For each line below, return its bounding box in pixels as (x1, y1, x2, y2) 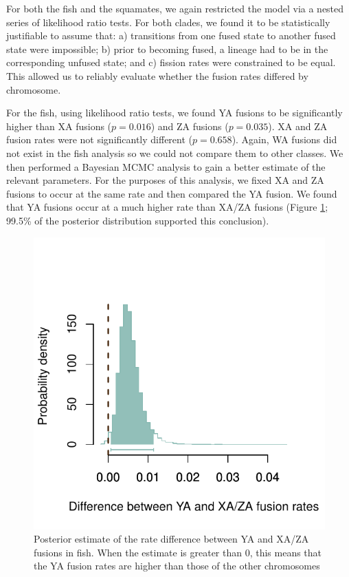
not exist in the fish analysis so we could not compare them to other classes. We (6, 145, 344, 160)
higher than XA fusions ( (6, 118, 112, 133)
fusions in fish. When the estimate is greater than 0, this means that (34, 545, 322, 559)
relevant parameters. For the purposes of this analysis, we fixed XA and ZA (6, 173, 324, 187)
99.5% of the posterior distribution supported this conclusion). (6, 213, 269, 227)
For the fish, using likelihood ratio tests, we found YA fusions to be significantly (6, 105, 343, 120)
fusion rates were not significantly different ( (6, 132, 193, 147)
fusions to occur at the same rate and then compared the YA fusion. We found (6, 186, 337, 200)
